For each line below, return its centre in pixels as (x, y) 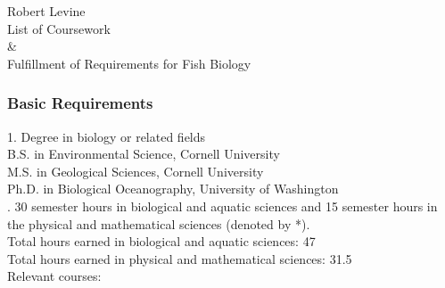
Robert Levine (46, 11)
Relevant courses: (54, 276)
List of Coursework (59, 28)
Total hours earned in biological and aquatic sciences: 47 (161, 241)
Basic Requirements (80, 103)
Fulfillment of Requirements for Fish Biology (129, 63)
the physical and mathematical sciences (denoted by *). (159, 223)
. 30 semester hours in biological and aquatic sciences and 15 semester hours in (222, 206)
